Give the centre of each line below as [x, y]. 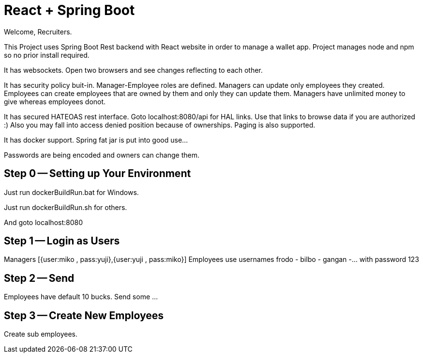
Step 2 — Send [39, 278]
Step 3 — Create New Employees [84, 315]
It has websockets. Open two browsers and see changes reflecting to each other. [133, 70]
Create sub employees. [41, 334]
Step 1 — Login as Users [62, 241]
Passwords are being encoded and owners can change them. [102, 155]
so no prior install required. [47, 55]
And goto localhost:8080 [44, 222]
